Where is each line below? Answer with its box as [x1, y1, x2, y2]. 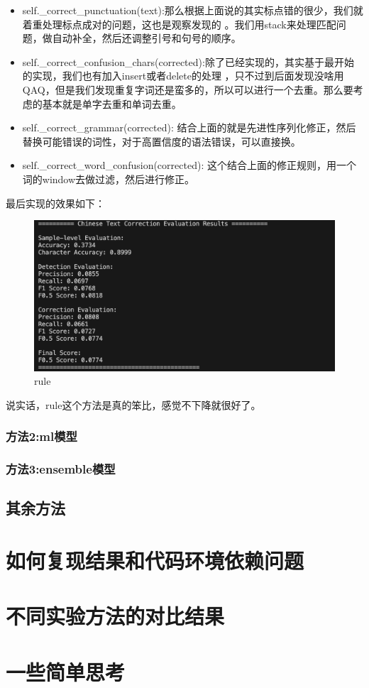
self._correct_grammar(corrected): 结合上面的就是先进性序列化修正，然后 [22, 120, 356, 135]
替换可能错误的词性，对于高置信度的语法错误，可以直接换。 [22, 133, 301, 148]
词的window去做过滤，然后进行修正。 [22, 171, 195, 186]
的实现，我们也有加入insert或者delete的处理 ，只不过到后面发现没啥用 [22, 68, 344, 83]
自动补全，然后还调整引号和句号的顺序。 [52, 31, 241, 45]
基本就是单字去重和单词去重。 [42, 96, 182, 111]
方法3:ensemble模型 [6, 460, 116, 478]
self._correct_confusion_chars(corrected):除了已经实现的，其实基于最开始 [22, 54, 354, 69]
